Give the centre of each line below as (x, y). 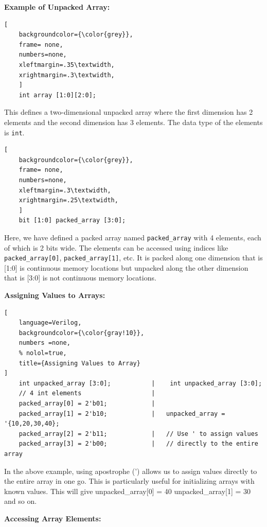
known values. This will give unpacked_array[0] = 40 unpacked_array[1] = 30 (128, 491)
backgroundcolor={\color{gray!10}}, (82, 333)
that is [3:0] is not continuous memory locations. (80, 278)
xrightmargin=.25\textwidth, (68, 200)
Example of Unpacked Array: (57, 7)
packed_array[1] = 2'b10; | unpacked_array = (122, 414)
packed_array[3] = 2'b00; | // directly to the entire (138, 444)
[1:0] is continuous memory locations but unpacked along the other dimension (126, 267)
